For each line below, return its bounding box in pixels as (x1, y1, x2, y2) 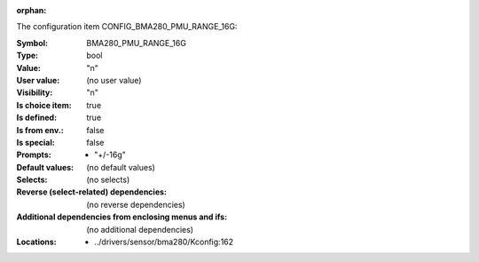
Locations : (16, 236, 57, 248)
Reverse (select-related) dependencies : (16, 187, 168, 197)
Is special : (16, 137, 55, 147)
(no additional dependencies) (86, 224, 194, 234)
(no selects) (86, 174, 130, 186)
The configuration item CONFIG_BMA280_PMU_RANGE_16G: (16, 21, 238, 32)
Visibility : (16, 87, 53, 98)
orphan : (16, 5, 47, 15)
